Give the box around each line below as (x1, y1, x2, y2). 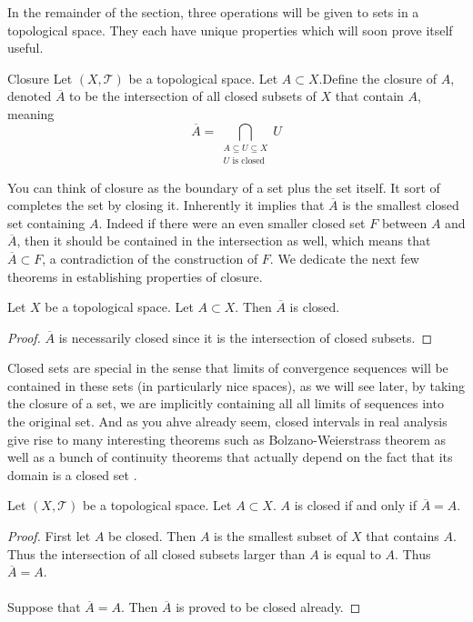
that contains (366, 527, 439, 546)
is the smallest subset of (214, 527, 347, 546)
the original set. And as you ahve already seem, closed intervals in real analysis (7, 412, 448, 431)
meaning (7, 104, 55, 123)
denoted (7, 86, 52, 105)
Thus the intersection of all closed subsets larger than (7, 544, 306, 563)
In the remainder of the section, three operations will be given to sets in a (7, 3, 419, 21)
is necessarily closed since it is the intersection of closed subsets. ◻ (58, 327, 433, 346)
